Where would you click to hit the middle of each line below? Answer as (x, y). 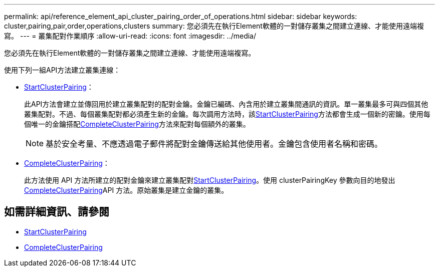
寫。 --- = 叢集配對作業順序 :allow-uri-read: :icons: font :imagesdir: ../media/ (130, 36)
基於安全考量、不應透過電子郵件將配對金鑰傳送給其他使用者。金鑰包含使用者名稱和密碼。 (214, 144)
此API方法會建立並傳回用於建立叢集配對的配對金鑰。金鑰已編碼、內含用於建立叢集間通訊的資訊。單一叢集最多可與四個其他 (226, 104)
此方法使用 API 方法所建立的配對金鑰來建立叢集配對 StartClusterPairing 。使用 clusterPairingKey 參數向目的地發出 (210, 180)
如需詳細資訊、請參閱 (57, 212)
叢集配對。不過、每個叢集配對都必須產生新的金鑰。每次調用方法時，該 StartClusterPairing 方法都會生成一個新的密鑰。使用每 (227, 114)
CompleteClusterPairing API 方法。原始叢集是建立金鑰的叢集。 (126, 190)
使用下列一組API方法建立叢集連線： (62, 70)
